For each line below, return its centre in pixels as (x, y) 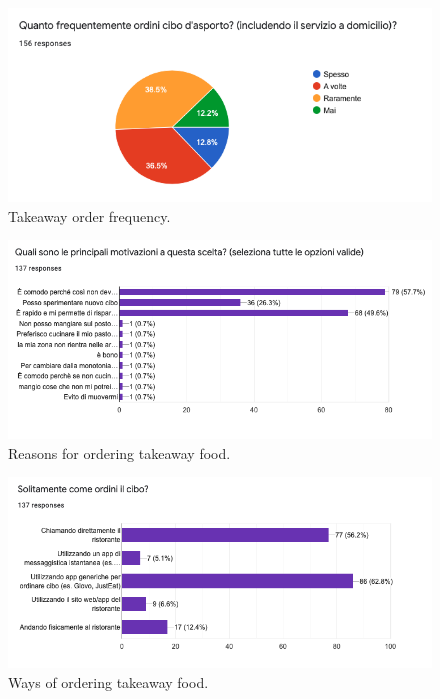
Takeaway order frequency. (89, 215)
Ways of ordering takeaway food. (108, 681)
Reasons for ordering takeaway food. (119, 452)
